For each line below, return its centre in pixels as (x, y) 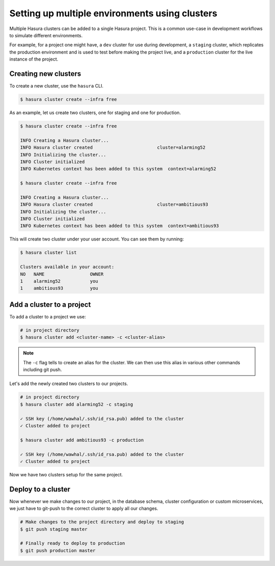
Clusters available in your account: (67, 267)
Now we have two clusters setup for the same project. (66, 474)
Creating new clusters (45, 74)
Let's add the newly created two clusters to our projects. (69, 384)
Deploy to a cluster (40, 489)
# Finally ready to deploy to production (73, 543)
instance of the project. (34, 59)
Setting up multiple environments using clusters (113, 13)
